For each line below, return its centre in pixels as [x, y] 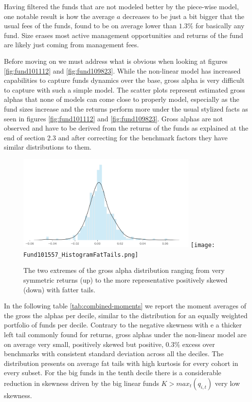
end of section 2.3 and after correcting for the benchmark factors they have [116, 137]
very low [227, 383]
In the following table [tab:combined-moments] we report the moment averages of [125, 306]
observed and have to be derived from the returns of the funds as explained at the [126, 128]
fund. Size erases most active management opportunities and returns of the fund [124, 35]
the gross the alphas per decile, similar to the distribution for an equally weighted [126, 315]
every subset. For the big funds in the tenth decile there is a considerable [113, 373]
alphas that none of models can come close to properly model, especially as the [122, 99]
